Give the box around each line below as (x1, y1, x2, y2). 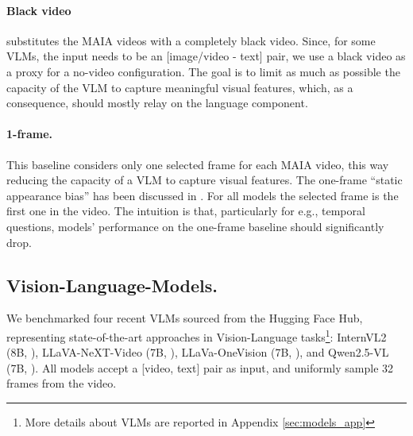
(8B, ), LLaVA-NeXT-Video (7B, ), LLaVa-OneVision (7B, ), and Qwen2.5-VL (6, 344, 389, 361)
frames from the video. (6, 375, 117, 392)
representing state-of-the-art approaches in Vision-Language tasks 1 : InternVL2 (6, 326, 387, 345)
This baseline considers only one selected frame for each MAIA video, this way (6, 156, 389, 172)
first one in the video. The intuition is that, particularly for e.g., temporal (6, 203, 365, 219)
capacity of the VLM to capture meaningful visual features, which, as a (6, 79, 353, 95)
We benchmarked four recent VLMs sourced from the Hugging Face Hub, (6, 310, 363, 326)
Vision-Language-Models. (6, 272, 218, 297)
